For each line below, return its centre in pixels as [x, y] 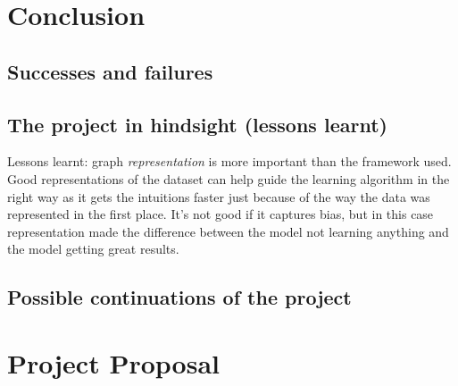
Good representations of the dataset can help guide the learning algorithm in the [229, 178]
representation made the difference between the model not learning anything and [228, 231]
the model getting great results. [93, 249]
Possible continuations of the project [179, 297]
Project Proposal [113, 362]
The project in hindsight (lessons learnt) [197, 124]
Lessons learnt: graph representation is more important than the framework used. [229, 161]
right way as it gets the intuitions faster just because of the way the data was [219, 196]
